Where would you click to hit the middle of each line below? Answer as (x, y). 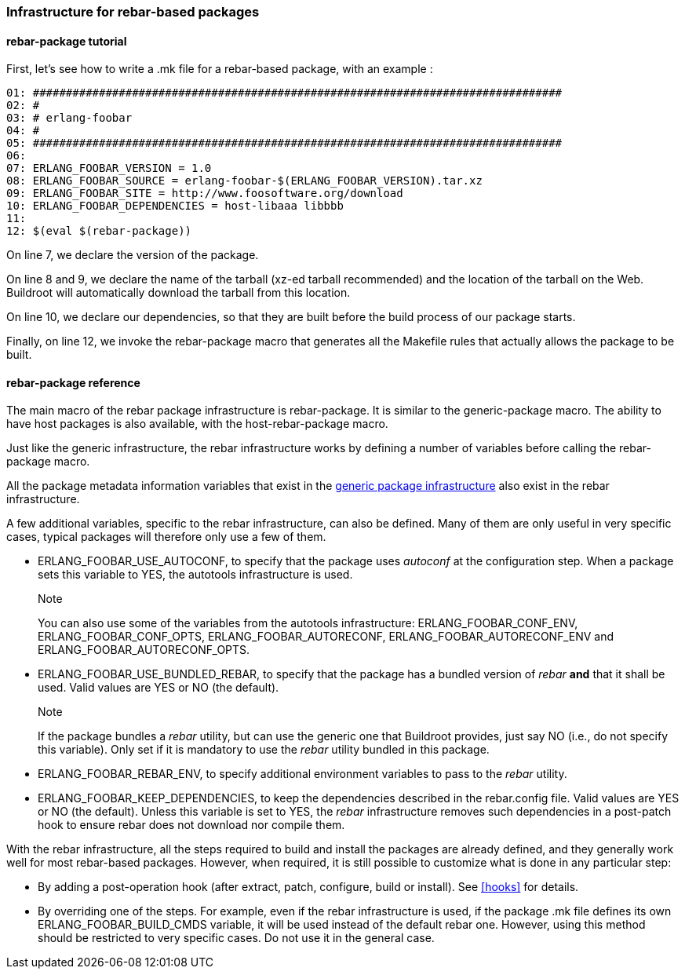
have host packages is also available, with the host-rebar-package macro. (197, 424)
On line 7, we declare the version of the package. (133, 255)
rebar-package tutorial (67, 41)
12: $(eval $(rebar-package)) (99, 231)
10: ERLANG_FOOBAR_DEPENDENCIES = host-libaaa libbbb (175, 206)
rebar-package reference (73, 382)
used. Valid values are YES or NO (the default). (158, 688)
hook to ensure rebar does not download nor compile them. (191, 825)
